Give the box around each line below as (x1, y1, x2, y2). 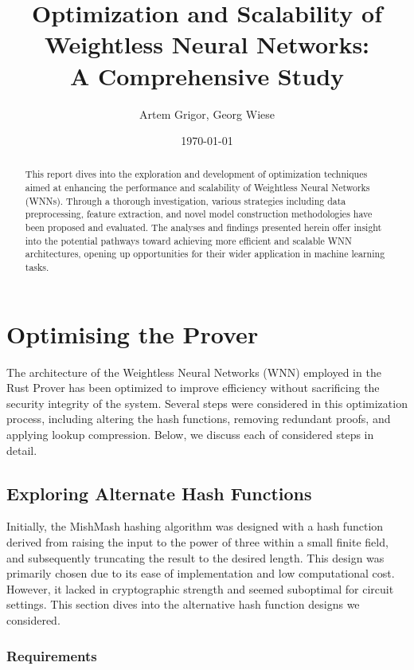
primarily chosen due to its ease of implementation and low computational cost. (6, 565, 395, 582)
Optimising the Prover (6, 317, 259, 350)
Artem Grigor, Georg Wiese (139, 105, 275, 122)
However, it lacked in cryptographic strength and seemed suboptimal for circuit (6, 580, 394, 597)
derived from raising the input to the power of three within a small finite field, (6, 534, 389, 550)
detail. (6, 441, 37, 458)
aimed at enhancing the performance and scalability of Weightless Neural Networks (25, 181, 370, 194)
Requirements (6, 645, 97, 665)
